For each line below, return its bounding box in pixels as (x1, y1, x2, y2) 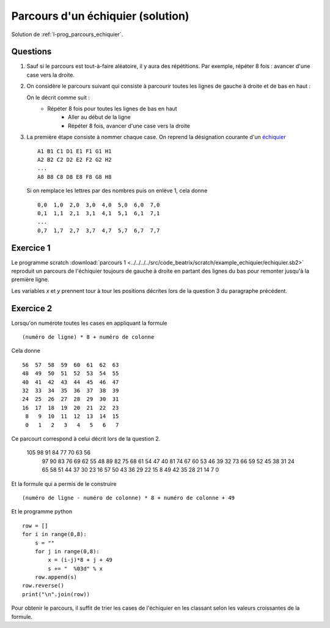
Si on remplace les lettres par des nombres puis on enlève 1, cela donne (26, 187, 208, 194)
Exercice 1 (11, 243, 51, 253)
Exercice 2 (11, 303, 53, 314)
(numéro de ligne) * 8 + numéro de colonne (22, 334, 155, 341)
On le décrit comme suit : (26, 94, 90, 101)
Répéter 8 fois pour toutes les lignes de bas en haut (47, 105, 177, 113)
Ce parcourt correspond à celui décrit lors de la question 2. (11, 435, 161, 442)
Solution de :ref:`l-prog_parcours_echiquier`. (11, 31, 123, 38)
